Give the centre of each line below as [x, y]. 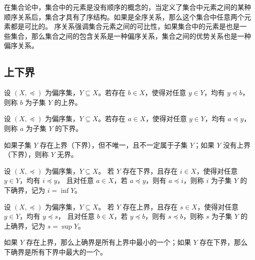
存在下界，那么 [223, 242]
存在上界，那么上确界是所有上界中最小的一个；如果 [109, 242]
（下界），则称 [26, 154]
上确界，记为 [25, 225]
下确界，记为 [25, 190]
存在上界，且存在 [150, 206]
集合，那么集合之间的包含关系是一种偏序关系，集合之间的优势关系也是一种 [131, 36]
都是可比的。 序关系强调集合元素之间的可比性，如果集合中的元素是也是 [125, 26]
